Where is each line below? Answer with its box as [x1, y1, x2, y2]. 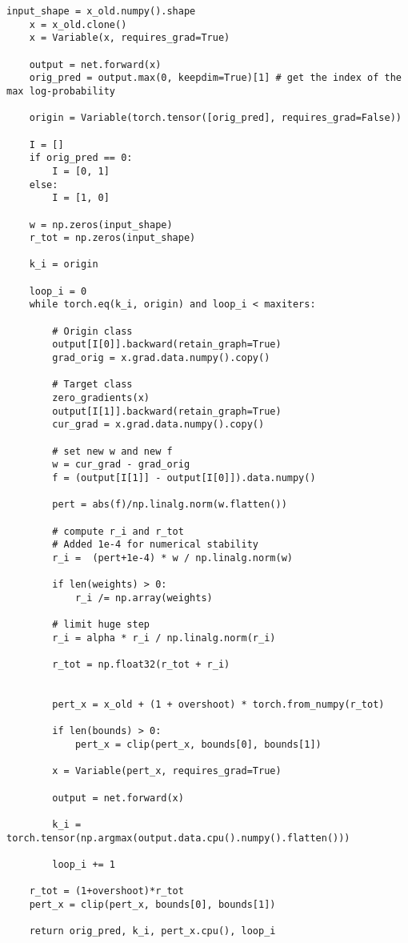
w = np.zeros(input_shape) [29, 219, 173, 231]
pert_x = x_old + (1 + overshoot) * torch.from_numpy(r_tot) [52, 699, 385, 711]
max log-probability [6, 85, 116, 97]
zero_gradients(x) [52, 392, 150, 404]
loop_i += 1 [52, 859, 116, 870]
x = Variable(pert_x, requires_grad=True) [52, 765, 282, 777]
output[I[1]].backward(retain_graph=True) [52, 405, 282, 417]
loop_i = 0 [29, 285, 87, 297]
